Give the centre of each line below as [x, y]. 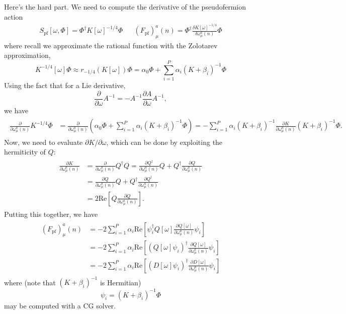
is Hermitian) [120, 282]
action [14, 16]
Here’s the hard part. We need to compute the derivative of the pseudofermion [125, 7]
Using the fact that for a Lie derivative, [65, 85]
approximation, [27, 55]
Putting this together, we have [51, 214]
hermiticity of [25, 152]
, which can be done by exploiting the [164, 142]
